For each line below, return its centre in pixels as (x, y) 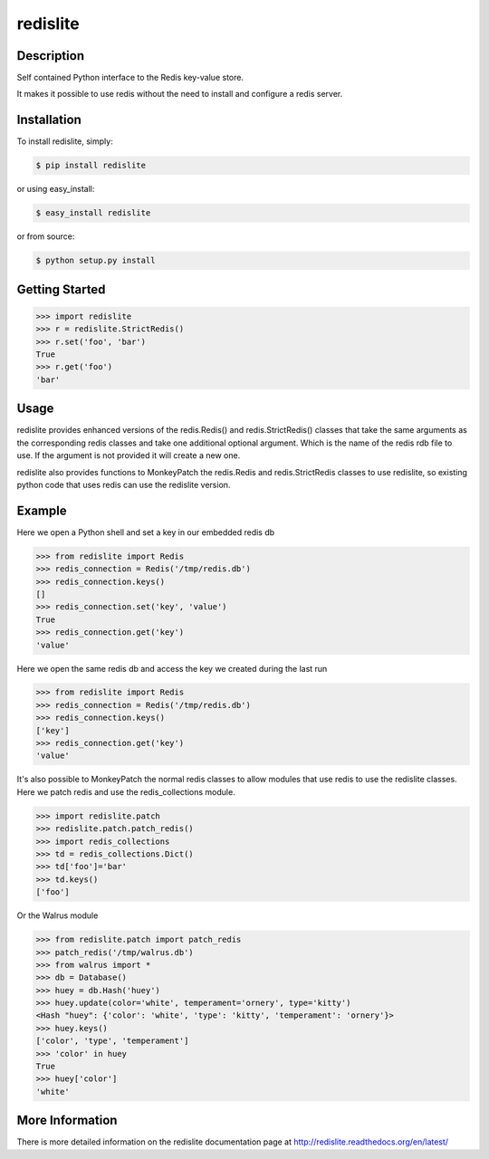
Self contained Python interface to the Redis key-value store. (130, 78)
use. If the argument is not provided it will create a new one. (129, 455)
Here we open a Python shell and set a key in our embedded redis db (146, 532)
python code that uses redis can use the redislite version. (124, 484)
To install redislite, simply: (65, 141)
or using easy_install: (56, 189)
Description (51, 56)
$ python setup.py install (96, 261)
